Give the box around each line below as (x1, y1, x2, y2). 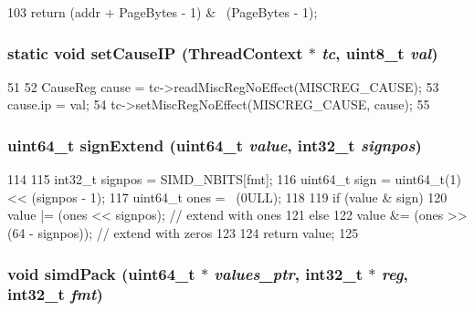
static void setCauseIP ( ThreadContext (7, 41, 303, 64)
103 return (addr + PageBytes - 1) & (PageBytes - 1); (7, 3, 318, 21)
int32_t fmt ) (7, 283, 103, 306)
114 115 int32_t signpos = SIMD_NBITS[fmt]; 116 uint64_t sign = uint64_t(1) (7, 170, 461, 189)
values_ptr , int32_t (214, 262, 363, 285)
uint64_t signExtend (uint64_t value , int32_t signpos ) (7, 133, 422, 156)
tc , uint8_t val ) (321, 41, 438, 64)
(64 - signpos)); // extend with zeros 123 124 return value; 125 (7, 223, 359, 242)
